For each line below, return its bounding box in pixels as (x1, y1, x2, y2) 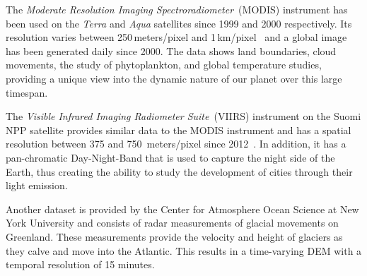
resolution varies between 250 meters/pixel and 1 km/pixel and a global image (6, 30, 347, 44)
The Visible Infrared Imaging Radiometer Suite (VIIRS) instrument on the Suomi (6, 109, 361, 124)
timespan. (6, 85, 48, 100)
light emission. (6, 178, 68, 193)
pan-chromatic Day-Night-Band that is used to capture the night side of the (6, 150, 335, 164)
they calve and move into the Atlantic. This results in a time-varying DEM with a (6, 243, 362, 258)
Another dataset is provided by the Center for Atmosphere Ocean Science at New (6, 201, 359, 216)
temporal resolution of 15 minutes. (6, 257, 155, 272)
